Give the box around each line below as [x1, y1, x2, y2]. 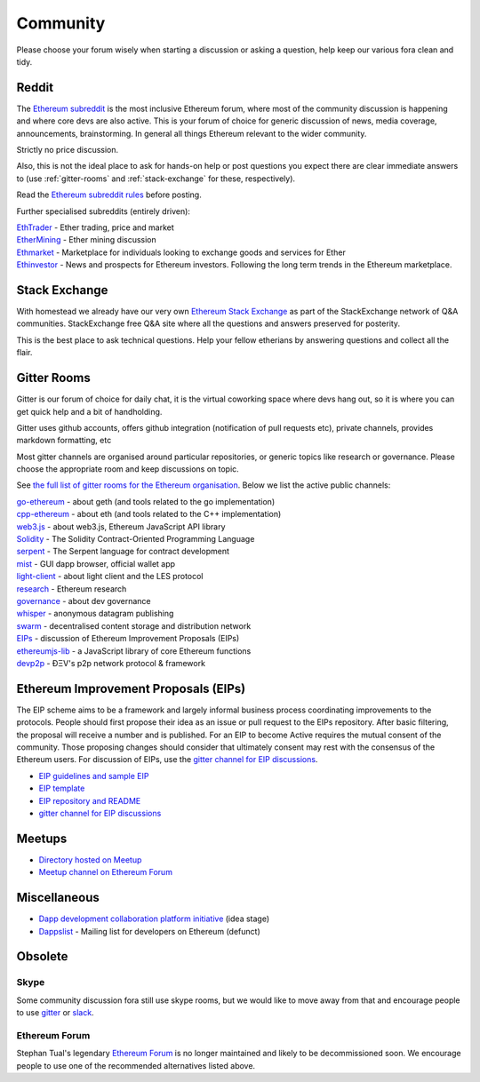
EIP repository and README [38, 795, 141, 806]
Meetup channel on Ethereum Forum [38, 867, 173, 878]
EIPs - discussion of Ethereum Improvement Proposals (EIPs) [16, 633, 240, 644]
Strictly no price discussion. [16, 145, 119, 155]
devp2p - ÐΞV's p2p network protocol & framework [16, 657, 206, 668]
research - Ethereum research [16, 583, 127, 594]
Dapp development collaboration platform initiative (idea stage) [38, 913, 270, 924]
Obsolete [16, 949, 68, 964]
